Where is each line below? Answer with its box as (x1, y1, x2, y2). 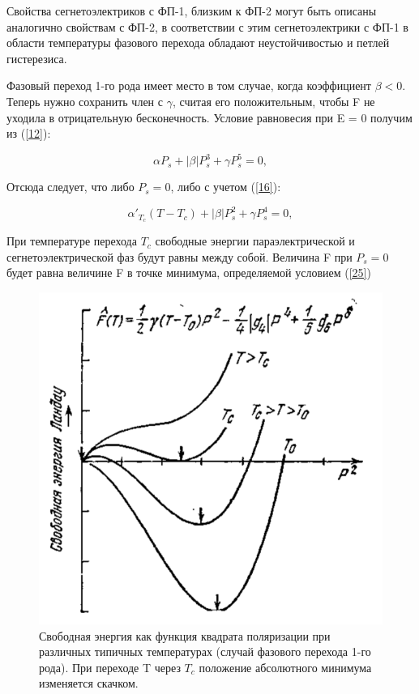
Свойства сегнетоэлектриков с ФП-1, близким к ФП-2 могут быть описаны (6, 2, 377, 19)
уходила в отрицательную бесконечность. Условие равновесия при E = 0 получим (6, 109, 413, 126)
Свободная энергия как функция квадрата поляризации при (39, 627, 331, 644)
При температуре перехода (6, 232, 137, 249)
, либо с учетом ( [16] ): (170, 178, 281, 195)
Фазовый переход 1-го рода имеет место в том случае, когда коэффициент (6, 77, 371, 94)
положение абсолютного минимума (199, 658, 372, 675)
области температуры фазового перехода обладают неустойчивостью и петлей (6, 34, 390, 51)
